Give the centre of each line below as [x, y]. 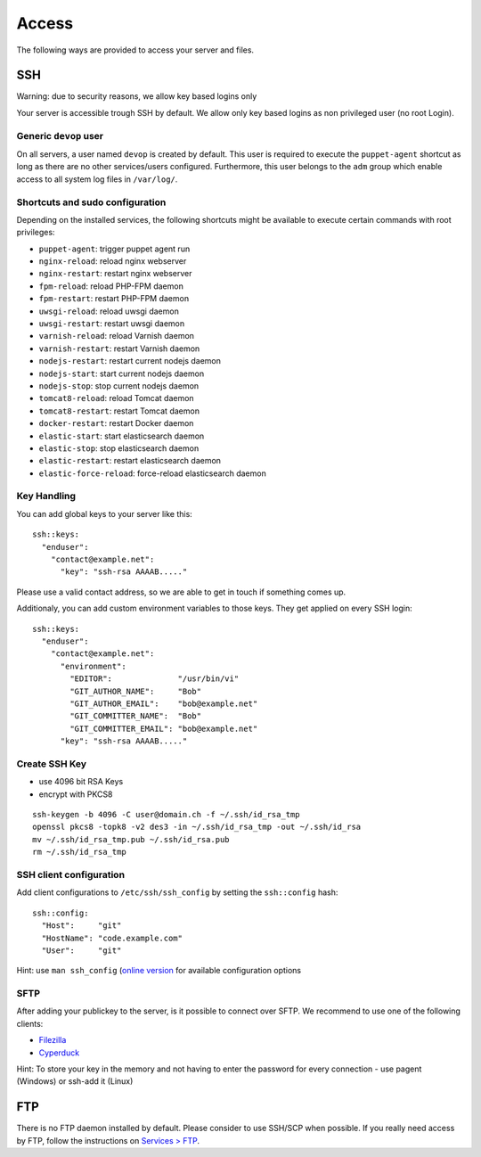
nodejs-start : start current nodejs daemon [122, 373]
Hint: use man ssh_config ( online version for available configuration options [159, 971]
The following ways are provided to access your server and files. [135, 50]
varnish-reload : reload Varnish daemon [117, 336]
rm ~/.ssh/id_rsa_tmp [79, 852]
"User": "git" [82, 950]
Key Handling [46, 496]
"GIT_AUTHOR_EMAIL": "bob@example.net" [164, 703]
